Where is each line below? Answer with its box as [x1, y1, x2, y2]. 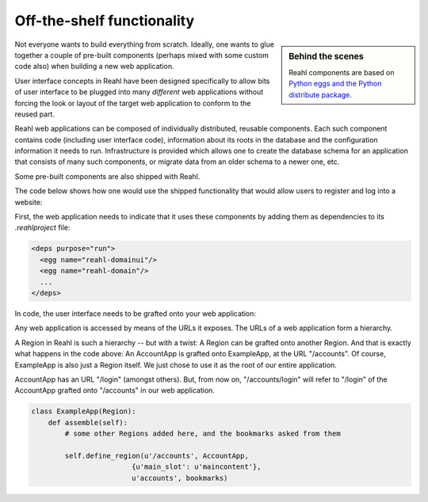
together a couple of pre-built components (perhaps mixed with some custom [14, 50, 269, 59]
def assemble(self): [48, 418, 128, 427]
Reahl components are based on [289, 67, 395, 77]
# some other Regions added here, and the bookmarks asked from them [64, 429, 341, 439]
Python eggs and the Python [289, 79, 382, 89]
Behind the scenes [289, 51, 364, 62]
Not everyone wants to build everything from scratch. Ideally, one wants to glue [14, 40, 275, 49]
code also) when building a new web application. [14, 62, 174, 71]
